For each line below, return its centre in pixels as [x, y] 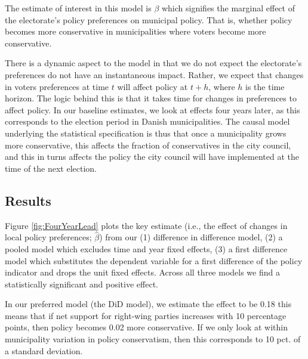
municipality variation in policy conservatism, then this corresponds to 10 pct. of [153, 339]
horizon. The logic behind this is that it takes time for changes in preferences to [151, 98]
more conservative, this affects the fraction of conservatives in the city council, [148, 145]
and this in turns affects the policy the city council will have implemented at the [152, 157]
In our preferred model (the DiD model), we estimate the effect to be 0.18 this [148, 304]
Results [28, 200]
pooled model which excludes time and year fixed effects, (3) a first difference [146, 248]
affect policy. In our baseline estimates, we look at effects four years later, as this [153, 109]
